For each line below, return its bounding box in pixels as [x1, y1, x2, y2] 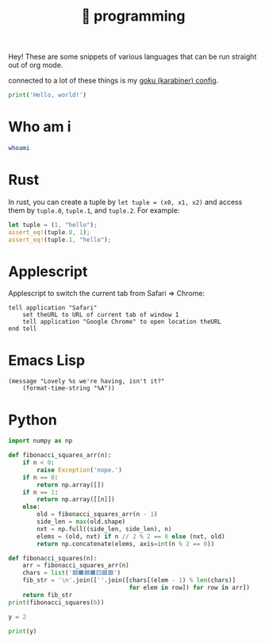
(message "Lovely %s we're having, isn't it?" [8, 377, 165, 386]
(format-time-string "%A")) [22, 384, 115, 392]
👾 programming [81, 7, 186, 25]
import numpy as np [8, 437, 73, 445]
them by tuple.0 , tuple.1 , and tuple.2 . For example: [8, 206, 180, 215]
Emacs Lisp [8, 351, 86, 369]
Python [8, 410, 57, 429]
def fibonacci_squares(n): [8, 554, 98, 562]
